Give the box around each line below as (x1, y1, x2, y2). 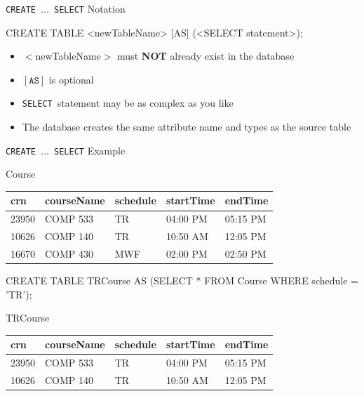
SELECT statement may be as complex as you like (22, 95, 234, 110)
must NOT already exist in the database (117, 48, 295, 63)
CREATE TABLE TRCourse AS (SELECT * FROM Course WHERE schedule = (6, 273, 358, 288)
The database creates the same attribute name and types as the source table (22, 119, 351, 134)
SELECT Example (54, 143, 126, 157)
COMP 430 (45, 246, 94, 260)
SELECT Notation (54, 1, 126, 15)
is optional (48, 72, 94, 86)
